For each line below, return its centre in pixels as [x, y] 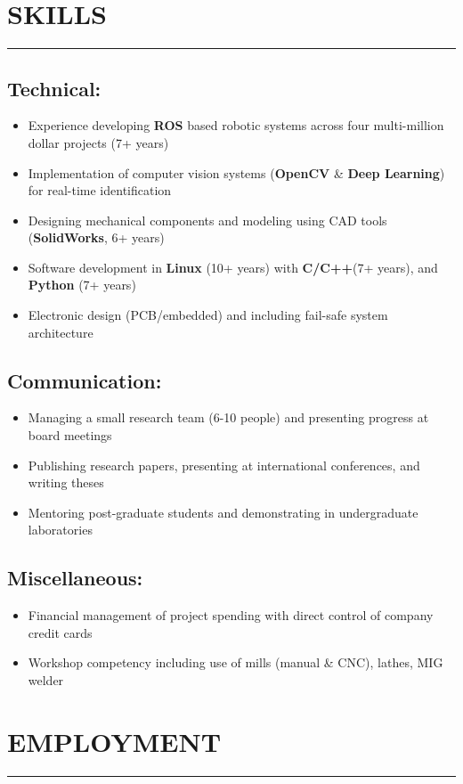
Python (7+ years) [82, 285]
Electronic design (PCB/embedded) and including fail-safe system [208, 315]
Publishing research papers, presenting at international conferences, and [224, 465]
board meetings [70, 435]
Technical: [54, 88]
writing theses [66, 482]
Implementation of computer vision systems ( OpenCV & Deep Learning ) [236, 172]
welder [46, 680]
